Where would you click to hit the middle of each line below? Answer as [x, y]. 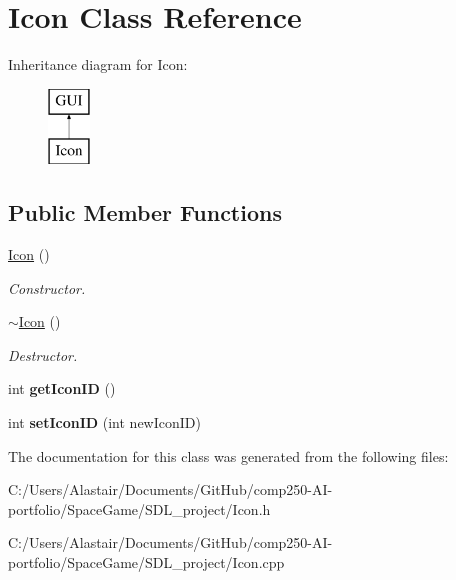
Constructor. [47, 287]
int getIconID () [62, 388]
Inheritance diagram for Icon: [98, 64]
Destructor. [43, 354]
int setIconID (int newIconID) [104, 422]
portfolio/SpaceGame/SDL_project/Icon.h [139, 508]
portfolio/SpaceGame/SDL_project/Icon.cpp [146, 562]
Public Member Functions [145, 212]
